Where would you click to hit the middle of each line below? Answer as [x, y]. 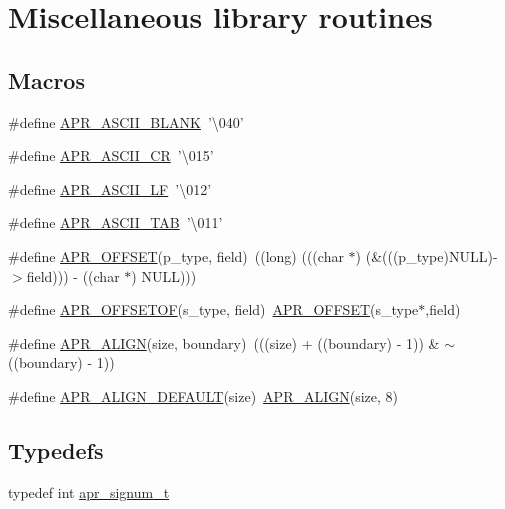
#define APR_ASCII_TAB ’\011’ [115, 222]
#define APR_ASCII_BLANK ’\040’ [126, 121]
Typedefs [56, 449]
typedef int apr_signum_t [89, 491]
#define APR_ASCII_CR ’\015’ [111, 155]
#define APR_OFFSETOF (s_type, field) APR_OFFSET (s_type [213, 309]
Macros [46, 79]
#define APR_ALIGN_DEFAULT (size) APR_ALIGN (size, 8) [203, 395]
